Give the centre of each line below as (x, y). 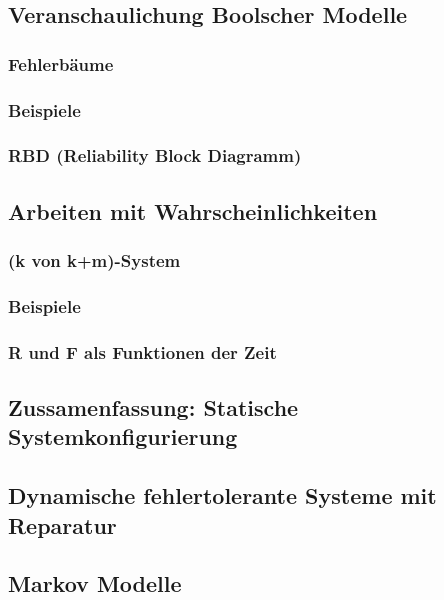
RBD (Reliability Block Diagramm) (155, 155)
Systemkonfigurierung (123, 436)
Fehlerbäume (61, 63)
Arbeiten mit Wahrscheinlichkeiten (193, 210)
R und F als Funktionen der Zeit (142, 351)
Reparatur (62, 524)
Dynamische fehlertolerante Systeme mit (222, 495)
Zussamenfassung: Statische (153, 407)
